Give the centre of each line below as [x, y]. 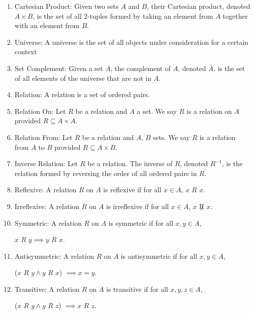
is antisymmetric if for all [159, 256]
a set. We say [157, 111]
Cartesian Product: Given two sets [66, 6]
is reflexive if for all [132, 190]
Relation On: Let [40, 111]
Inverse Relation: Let [46, 163]
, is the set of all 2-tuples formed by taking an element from [123, 16]
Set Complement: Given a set [59, 68]
